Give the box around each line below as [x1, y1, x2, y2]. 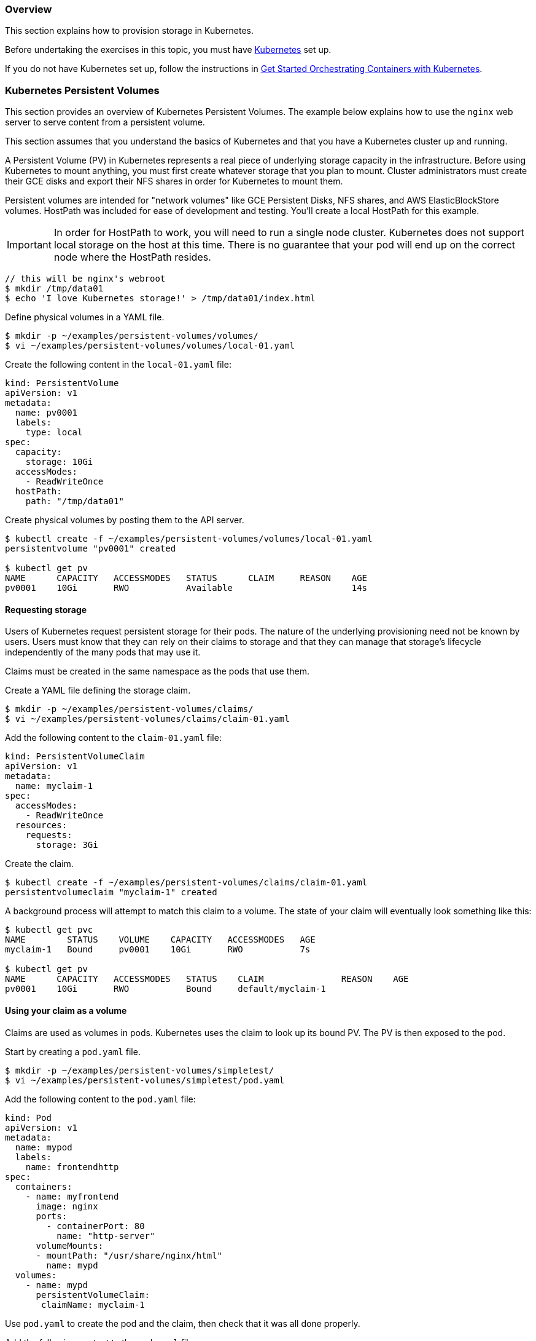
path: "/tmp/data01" [25, 496, 124, 507]
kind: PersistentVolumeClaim [5, 751, 145, 762]
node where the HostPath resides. [53, 251, 211, 264]
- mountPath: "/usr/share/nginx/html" [36, 1250, 223, 1260]
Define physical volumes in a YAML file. [5, 312, 165, 323]
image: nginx [36, 1201, 98, 1211]
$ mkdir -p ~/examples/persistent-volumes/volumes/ [5, 331, 259, 341]
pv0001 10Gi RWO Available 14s [5, 583, 368, 593]
